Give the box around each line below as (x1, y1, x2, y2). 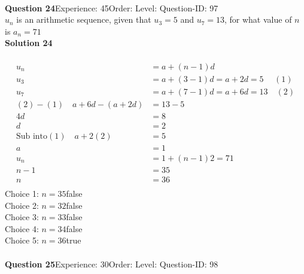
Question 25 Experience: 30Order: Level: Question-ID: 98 (5, 257, 218, 270)
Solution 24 (5, 36, 53, 49)
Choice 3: (5, 211, 39, 223)
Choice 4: (5, 222, 39, 235)
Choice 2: (5, 199, 39, 211)
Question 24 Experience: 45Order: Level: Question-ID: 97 (5, 1, 218, 14)
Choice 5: (5, 234, 39, 246)
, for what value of (224, 13, 292, 26)
